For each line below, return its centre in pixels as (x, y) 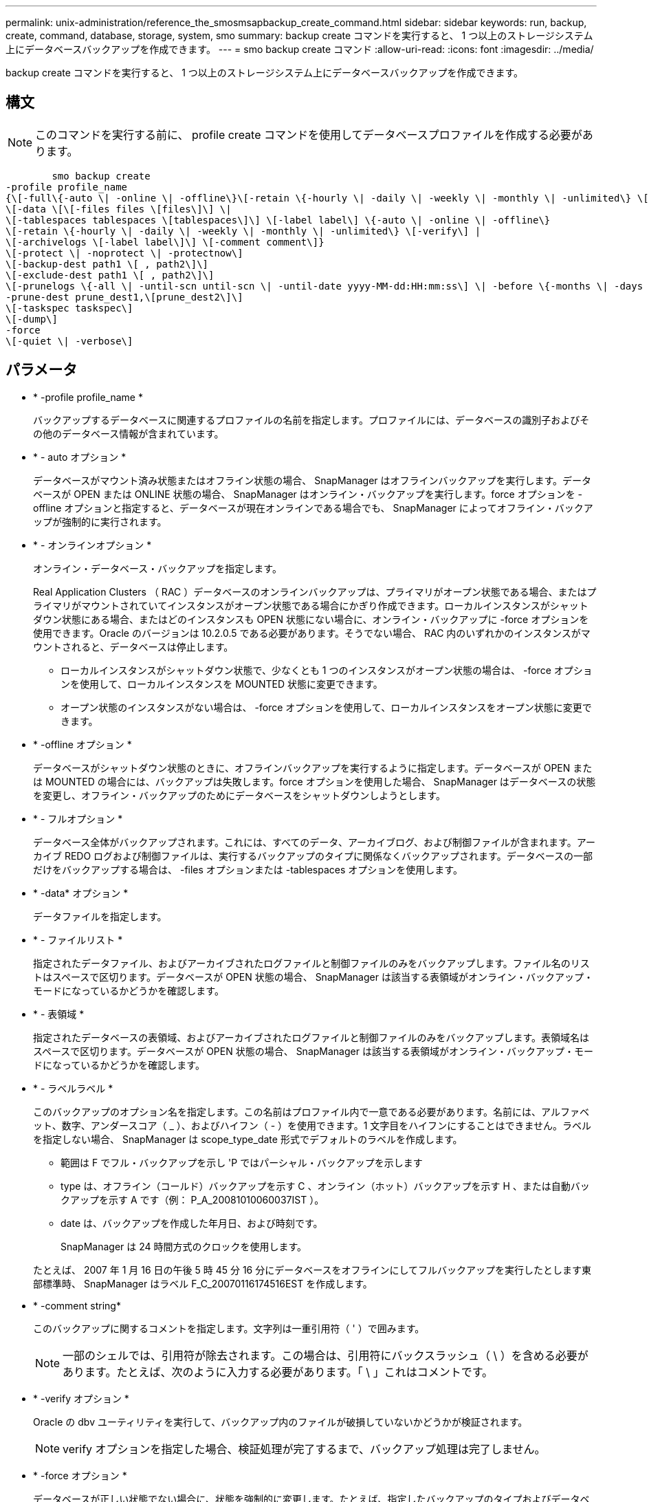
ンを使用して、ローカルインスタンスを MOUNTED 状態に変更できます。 (222, 684)
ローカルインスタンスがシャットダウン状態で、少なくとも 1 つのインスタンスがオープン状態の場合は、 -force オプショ (327, 670)
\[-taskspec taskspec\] (69, 308)
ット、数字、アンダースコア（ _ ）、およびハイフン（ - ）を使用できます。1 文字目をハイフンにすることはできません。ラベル (312, 1125)
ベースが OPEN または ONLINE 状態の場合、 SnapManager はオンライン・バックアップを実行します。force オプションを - (308, 494)
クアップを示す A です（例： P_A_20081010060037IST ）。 (192, 1199)
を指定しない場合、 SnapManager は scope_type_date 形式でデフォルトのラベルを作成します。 (248, 1139)
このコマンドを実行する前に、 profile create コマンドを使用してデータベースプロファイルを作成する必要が (309, 134)
